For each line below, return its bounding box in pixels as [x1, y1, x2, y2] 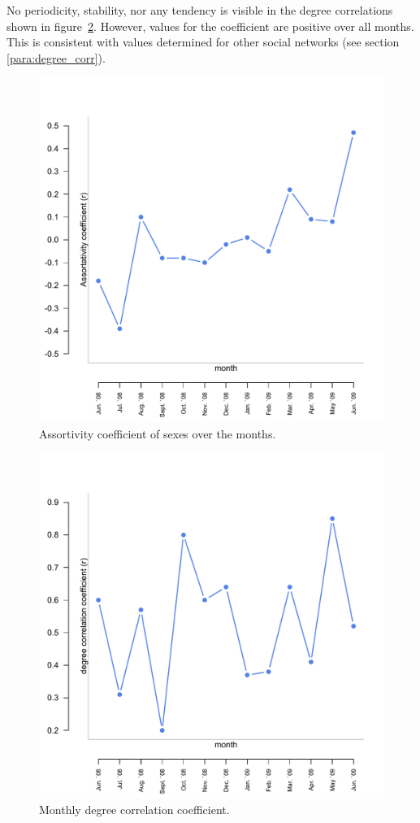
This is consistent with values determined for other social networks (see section [6, 33, 400, 50]
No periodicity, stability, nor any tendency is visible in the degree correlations [6, 2, 393, 18]
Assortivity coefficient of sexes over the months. [39, 425, 276, 442]
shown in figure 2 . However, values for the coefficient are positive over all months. [6, 17, 414, 34]
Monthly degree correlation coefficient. [39, 801, 230, 818]
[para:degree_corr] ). [6, 49, 106, 66]
